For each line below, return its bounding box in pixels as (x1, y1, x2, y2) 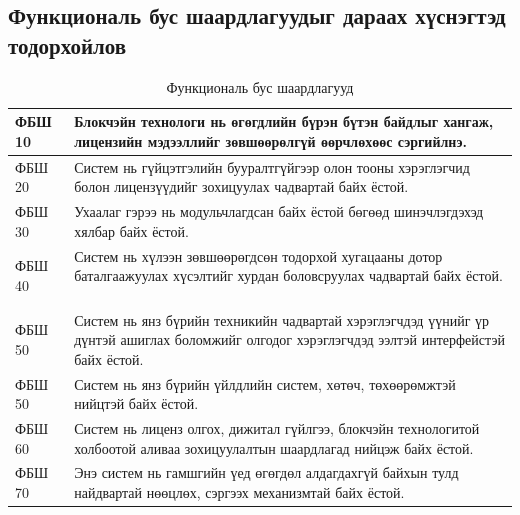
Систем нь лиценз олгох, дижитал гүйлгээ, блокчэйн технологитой (74, 418, 480, 438)
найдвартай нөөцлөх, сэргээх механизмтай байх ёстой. (74, 482, 405, 503)
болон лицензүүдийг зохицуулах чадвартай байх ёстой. (74, 176, 409, 197)
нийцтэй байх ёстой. (74, 393, 199, 414)
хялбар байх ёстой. (74, 220, 189, 241)
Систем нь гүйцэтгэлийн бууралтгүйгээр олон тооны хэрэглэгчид (74, 156, 470, 177)
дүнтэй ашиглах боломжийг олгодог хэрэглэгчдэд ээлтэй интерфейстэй (74, 329, 505, 350)
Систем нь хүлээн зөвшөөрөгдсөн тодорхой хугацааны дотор (74, 245, 443, 266)
